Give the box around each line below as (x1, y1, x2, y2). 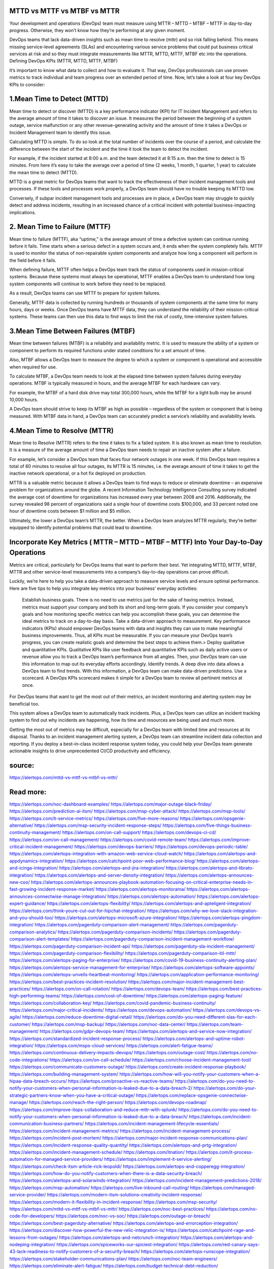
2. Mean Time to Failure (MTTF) (9, 222, 111, 231)
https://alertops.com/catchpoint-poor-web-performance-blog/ (64, 858, 196, 864)
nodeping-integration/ (9, 1241, 56, 1247)
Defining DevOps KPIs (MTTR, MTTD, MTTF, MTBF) (9, 58, 118, 64)
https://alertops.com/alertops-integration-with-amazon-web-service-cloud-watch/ (9, 851, 183, 857)
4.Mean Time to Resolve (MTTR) (9, 426, 114, 435)
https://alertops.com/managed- (190, 1184, 256, 1190)
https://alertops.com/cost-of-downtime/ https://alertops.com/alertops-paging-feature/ (61, 993, 243, 999)
